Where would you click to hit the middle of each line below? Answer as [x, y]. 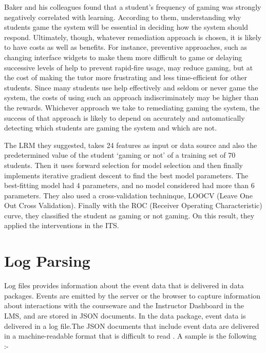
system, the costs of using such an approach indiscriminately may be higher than [131, 97]
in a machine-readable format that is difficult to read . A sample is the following [130, 336]
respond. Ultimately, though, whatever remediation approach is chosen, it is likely [133, 37]
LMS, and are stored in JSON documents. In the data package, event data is [125, 315]
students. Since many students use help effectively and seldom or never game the [131, 87]
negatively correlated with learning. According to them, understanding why [123, 17]
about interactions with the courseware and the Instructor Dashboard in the [124, 305]
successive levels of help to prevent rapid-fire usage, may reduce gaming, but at [129, 67]
